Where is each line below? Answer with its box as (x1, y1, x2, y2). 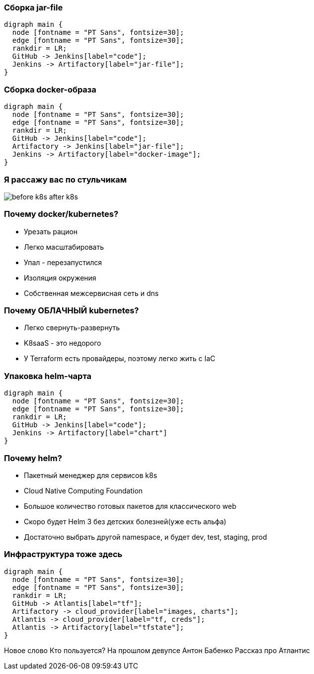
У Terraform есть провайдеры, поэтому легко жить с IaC (24, 354, 216, 363)
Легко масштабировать (24, 242, 104, 251)
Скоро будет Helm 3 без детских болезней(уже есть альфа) (24, 517, 227, 526)
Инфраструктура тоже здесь (4, 549, 123, 560)
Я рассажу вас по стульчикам (4, 174, 127, 185)
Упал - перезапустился (24, 258, 102, 267)
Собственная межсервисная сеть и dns (24, 289, 159, 297)
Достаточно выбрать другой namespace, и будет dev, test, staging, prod (24, 532, 267, 541)
